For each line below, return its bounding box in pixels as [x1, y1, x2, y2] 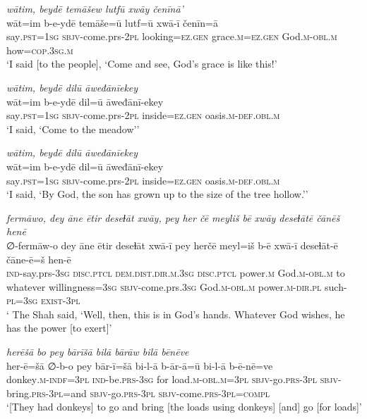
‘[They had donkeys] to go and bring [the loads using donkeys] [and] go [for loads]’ [6, 399, 362, 414]
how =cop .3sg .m [6, 42, 73, 57]
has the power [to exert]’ [6, 320, 112, 335]
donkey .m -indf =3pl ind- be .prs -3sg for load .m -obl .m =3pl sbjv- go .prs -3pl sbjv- [6, 372, 342, 387]
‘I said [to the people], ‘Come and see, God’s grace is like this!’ [6, 56, 277, 71]
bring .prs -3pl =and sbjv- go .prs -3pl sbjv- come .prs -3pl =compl [6, 385, 270, 400]
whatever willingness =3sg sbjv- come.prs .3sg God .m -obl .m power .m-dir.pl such [6, 279, 344, 294]
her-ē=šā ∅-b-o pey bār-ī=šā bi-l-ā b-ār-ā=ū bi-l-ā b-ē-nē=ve [6, 358, 273, 373]
